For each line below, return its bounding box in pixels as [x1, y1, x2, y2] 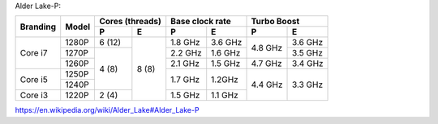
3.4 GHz [291, 58, 324, 69]
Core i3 [19, 89, 49, 101]
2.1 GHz [170, 58, 200, 69]
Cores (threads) [98, 16, 162, 27]
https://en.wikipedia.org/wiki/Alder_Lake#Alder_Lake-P [15, 105, 200, 115]
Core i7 [19, 48, 48, 59]
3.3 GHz [291, 79, 324, 90]
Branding [19, 21, 57, 32]
